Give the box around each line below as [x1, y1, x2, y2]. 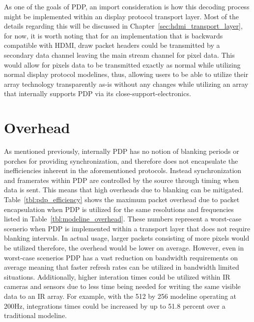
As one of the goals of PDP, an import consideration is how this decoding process [4, 1, 250, 11]
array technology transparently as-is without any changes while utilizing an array [4, 78, 249, 89]
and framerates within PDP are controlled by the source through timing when [4, 175, 239, 185]
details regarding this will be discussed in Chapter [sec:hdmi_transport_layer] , [4, 21, 243, 31]
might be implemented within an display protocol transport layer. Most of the [4, 11, 239, 21]
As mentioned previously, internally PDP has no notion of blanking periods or [4, 146, 239, 156]
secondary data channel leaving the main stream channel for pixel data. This [4, 49, 235, 60]
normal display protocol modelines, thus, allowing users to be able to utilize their [4, 69, 249, 79]
